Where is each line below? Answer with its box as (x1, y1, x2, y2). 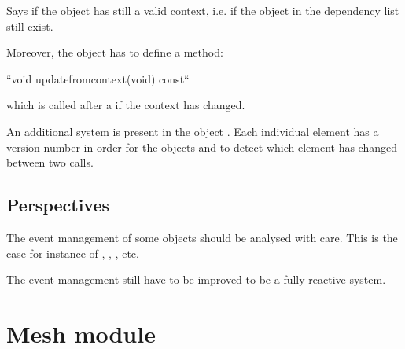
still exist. (6, 17, 53, 34)
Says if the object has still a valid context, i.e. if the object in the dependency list (6, 2, 399, 18)
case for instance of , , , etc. (6, 244, 139, 261)
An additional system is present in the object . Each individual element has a (6, 123, 379, 139)
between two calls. (6, 154, 94, 171)
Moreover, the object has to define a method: (6, 44, 223, 61)
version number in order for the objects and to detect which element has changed (6, 138, 398, 155)
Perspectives (6, 193, 110, 217)
